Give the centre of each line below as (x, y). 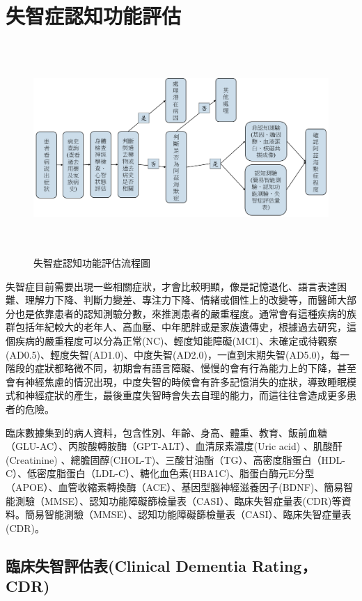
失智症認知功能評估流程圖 (92, 263)
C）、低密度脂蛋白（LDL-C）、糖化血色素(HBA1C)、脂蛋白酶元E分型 (160, 473)
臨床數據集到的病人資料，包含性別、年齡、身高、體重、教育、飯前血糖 (166, 432)
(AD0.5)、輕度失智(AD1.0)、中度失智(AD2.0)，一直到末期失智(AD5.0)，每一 (178, 354)
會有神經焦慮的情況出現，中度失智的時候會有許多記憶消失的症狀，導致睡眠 (176, 381)
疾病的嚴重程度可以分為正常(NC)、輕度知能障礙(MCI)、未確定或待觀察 (176, 341)
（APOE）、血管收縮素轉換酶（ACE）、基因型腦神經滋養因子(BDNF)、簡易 (175, 486)
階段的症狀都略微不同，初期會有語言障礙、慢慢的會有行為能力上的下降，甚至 (181, 368)
